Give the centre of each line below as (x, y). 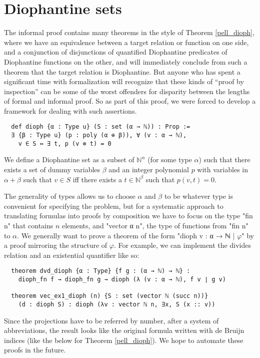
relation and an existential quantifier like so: (72, 255)
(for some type (170, 159)
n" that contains (29, 225)
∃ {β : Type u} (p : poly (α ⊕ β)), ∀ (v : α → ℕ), (99, 135)
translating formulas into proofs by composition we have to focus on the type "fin (128, 216)
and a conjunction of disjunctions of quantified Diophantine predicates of (116, 52)
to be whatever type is (198, 196)
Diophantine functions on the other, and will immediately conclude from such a (126, 61)
